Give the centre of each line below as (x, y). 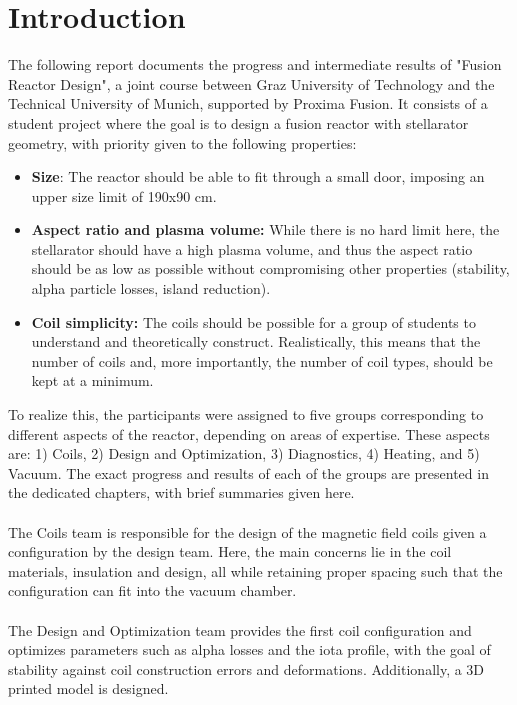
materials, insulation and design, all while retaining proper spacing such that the (255, 570)
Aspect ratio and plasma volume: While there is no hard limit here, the (265, 229)
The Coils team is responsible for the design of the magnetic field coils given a (247, 531)
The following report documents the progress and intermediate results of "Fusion (255, 64)
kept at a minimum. (92, 380)
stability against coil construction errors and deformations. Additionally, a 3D (246, 668)
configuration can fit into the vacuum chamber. (152, 590)
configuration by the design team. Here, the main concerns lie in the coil (230, 551)
